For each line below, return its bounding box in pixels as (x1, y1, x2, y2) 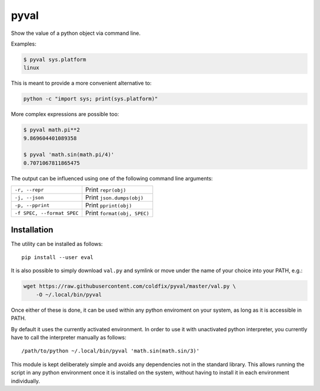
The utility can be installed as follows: (11, 240, 103, 247)
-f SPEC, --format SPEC (14, 210, 79, 216)
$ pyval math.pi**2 (23, 127, 80, 133)
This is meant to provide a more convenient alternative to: (11, 80, 152, 87)
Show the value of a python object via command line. (11, 30, 141, 37)
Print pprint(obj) (85, 201, 132, 209)
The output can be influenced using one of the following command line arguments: (11, 175, 213, 182)
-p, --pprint (14, 202, 50, 208)
